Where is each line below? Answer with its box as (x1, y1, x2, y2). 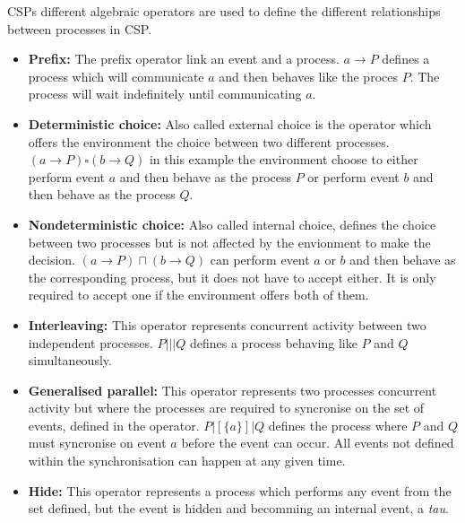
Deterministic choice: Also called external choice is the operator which (28, 114, 432, 133)
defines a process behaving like (189, 333, 357, 352)
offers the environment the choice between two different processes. (28, 132, 390, 151)
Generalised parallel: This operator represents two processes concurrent (28, 380, 437, 399)
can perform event (210, 250, 310, 269)
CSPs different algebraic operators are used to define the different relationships (7, 2, 441, 20)
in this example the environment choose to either (149, 150, 418, 169)
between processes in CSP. (7, 19, 152, 38)
